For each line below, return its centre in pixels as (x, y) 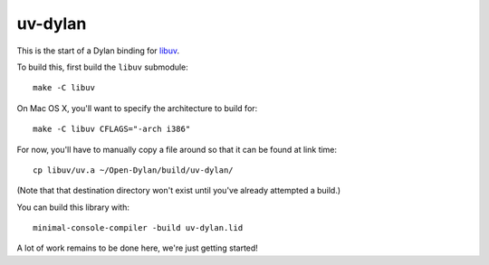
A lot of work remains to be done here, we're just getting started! (137, 248)
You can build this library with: (73, 207)
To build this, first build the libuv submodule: (103, 67)
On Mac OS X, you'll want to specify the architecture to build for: (137, 108)
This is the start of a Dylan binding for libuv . (98, 51)
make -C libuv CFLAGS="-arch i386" (112, 129)
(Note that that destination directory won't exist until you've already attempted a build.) (179, 191)
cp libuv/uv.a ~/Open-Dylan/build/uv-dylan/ (134, 170)
